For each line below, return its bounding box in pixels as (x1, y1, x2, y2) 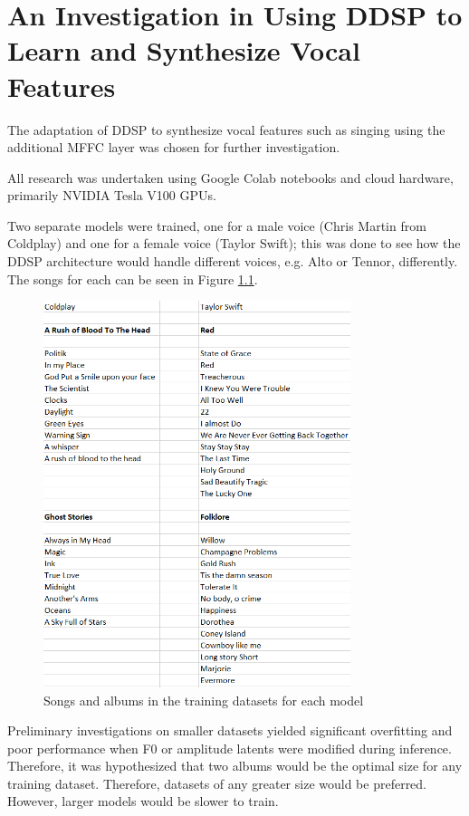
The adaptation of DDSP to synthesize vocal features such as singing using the (7, 120, 445, 139)
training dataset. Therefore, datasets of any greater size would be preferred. (7, 773, 427, 792)
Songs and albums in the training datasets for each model (43, 690, 364, 709)
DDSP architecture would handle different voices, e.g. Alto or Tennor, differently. (7, 252, 458, 271)
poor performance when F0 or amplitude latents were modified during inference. (7, 738, 452, 757)
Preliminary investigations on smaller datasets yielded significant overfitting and (7, 721, 453, 740)
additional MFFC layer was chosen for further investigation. (7, 138, 340, 157)
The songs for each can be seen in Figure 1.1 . (7, 269, 258, 288)
